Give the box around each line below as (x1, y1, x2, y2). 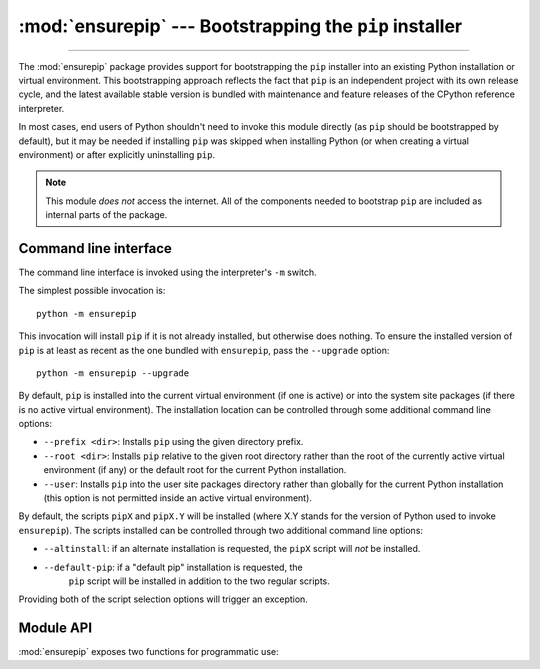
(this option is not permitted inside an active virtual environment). (43, 492, 312, 504)
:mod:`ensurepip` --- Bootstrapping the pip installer (18, 15, 463, 37)
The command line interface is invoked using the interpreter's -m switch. (18, 266, 317, 278)
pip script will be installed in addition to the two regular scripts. (68, 575, 330, 587)
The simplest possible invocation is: (18, 285, 166, 297)
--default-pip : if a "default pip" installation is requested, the (43, 561, 304, 573)
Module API (18, 620, 93, 637)
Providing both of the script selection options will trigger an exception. (18, 593, 309, 605)
